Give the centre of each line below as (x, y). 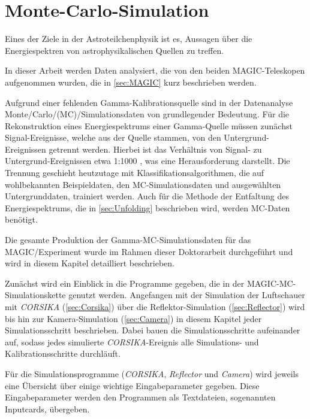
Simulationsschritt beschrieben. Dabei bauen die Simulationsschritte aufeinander (153, 330)
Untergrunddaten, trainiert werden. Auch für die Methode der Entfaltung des (147, 196)
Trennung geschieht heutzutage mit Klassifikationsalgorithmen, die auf (135, 173)
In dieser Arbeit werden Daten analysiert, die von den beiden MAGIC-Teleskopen (155, 70)
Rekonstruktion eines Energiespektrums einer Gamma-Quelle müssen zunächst (149, 125)
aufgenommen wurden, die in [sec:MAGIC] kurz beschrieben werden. (131, 82)
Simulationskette (35, 295)
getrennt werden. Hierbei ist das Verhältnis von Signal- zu (155, 149)
